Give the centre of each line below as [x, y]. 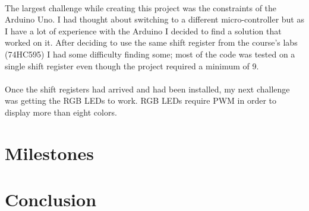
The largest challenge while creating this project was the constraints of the [141, 7]
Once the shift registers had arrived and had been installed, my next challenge [147, 89]
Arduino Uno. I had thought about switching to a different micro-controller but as [154, 19]
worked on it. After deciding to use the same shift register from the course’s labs [151, 42]
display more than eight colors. [61, 112]
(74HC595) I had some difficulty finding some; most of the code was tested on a [150, 54]
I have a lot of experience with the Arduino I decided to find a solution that [143, 31]
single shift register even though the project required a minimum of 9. [132, 65]
